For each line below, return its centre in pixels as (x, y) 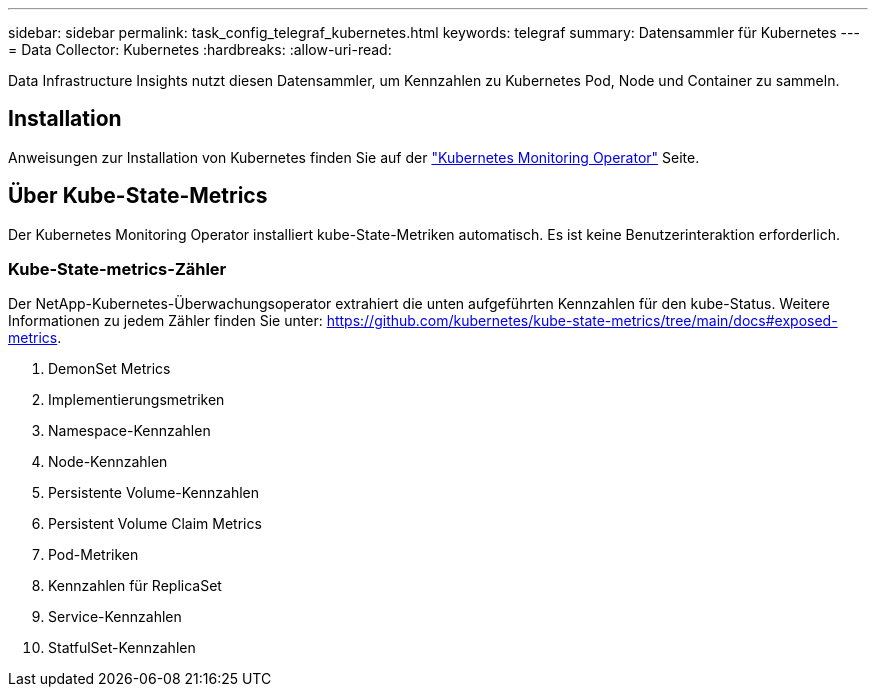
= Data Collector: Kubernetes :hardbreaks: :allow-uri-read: (200, 49)
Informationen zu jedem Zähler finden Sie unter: (165, 321)
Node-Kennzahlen (108, 462)
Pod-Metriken (93, 555)
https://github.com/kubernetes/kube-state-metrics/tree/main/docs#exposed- (582, 321)
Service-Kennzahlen (115, 617)
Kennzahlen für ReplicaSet (135, 586)
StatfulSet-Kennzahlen (122, 648)
